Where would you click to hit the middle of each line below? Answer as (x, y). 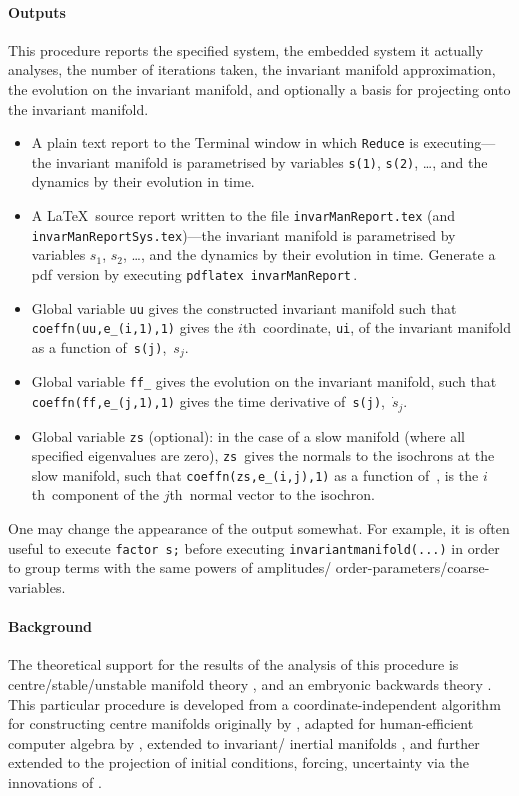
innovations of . (55, 781)
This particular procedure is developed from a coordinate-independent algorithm (254, 703)
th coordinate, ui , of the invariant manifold (376, 327)
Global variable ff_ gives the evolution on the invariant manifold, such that (264, 381)
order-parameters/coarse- (412, 567)
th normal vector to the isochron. (272, 494)
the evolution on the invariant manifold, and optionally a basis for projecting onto (259, 88)
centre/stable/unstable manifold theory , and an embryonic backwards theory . (250, 683)
